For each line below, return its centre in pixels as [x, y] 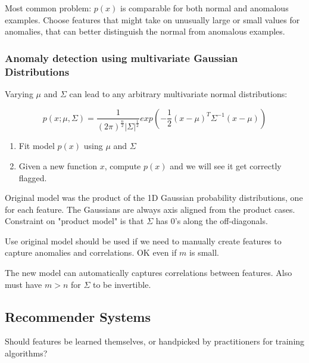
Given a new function [58, 165]
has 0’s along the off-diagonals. [212, 221]
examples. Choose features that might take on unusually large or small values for [152, 19]
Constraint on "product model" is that [74, 221]
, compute [123, 165]
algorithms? [26, 353]
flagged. [33, 177]
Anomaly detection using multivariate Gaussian [121, 58]
